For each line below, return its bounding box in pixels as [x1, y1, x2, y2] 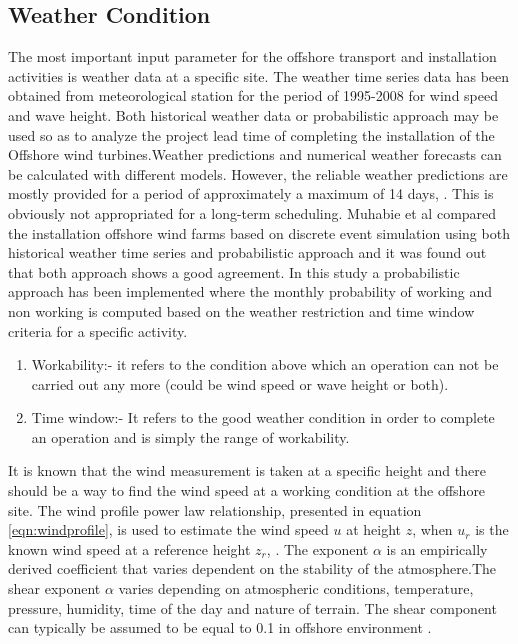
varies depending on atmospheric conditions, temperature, [118, 578, 474, 599]
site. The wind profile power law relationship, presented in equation [8, 499, 422, 520]
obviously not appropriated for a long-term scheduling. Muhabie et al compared [8, 202, 497, 223]
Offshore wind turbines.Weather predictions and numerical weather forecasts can [8, 144, 502, 165]
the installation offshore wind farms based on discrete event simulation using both [8, 222, 510, 243]
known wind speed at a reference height [8, 538, 251, 559]
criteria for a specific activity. [8, 320, 188, 341]
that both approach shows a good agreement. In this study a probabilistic [8, 261, 460, 282]
